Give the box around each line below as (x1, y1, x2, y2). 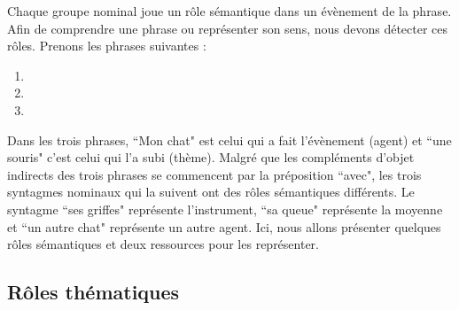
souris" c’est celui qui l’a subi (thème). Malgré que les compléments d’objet (7, 148, 415, 167)
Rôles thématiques (7, 278, 180, 306)
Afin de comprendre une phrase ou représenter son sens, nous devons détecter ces (7, 19, 448, 37)
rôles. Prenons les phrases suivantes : (7, 36, 206, 55)
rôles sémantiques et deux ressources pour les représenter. (7, 235, 320, 253)
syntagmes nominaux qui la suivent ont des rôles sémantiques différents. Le (7, 182, 415, 201)
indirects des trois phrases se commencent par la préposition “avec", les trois (7, 165, 422, 183)
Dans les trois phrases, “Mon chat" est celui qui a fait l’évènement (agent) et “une (7, 130, 452, 149)
